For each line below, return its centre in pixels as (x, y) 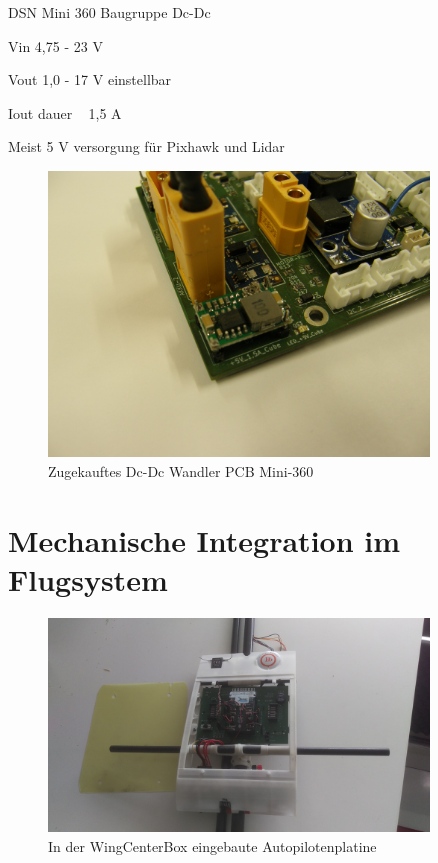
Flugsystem (88, 578)
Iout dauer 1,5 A (65, 112)
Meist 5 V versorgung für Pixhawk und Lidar (146, 146)
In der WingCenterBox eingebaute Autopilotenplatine (212, 845)
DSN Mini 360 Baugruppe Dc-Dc (109, 12)
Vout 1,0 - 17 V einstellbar (90, 79)
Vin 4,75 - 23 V (55, 45)
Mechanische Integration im (204, 539)
